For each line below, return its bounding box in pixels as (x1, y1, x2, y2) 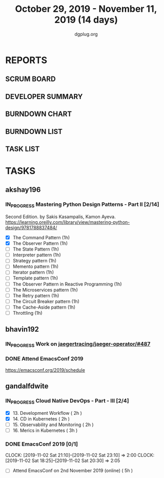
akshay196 (5, 185, 41, 194)
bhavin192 (5, 325, 39, 334)
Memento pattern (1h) (12, 263, 59, 270)
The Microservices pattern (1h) (12, 286, 78, 293)
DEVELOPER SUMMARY (5, 92, 83, 101)
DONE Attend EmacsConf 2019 (5, 355, 84, 362)
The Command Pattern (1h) (12, 235, 70, 241)
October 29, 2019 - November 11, (15, 3, 157, 15)
